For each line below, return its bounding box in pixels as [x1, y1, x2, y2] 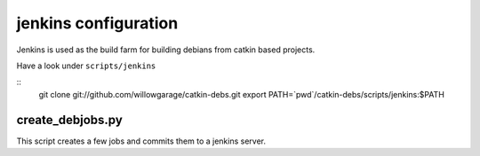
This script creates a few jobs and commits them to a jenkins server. [16, 136, 267, 146]
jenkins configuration [16, 13, 179, 33]
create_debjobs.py [16, 112, 124, 128]
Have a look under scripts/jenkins [16, 60, 156, 71]
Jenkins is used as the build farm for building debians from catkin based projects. [16, 44, 316, 55]
